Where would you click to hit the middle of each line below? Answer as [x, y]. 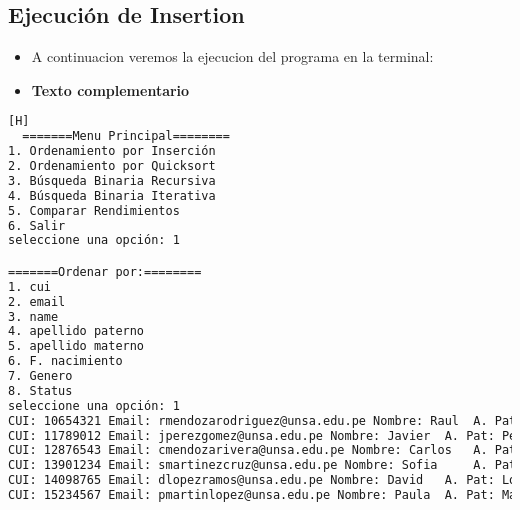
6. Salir [37, 225]
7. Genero [40, 376]
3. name [33, 316]
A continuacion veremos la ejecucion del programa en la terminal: [232, 56]
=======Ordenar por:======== [105, 271]
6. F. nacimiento [65, 361]
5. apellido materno [76, 346]
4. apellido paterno [76, 331]
